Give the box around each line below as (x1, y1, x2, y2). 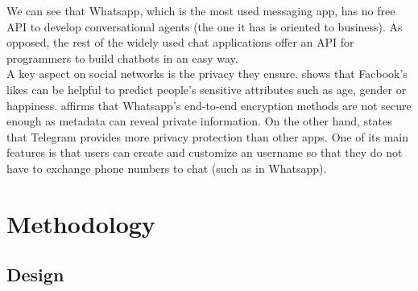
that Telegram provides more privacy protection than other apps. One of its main (6, 128, 409, 145)
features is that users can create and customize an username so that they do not (6, 144, 403, 161)
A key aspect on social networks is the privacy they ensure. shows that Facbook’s (6, 65, 408, 82)
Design (6, 262, 64, 287)
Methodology (6, 207, 155, 240)
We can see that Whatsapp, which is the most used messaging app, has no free (6, 2, 395, 18)
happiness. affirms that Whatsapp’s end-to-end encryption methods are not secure (6, 96, 412, 113)
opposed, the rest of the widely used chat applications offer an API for (6, 34, 354, 51)
